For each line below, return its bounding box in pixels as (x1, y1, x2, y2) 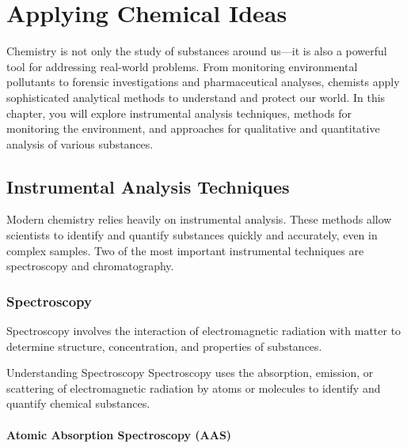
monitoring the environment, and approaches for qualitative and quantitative (6, 120, 380, 137)
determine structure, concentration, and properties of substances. (6, 337, 322, 354)
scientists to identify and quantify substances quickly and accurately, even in (6, 227, 378, 243)
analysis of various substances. (6, 135, 154, 152)
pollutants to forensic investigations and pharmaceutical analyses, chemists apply (6, 73, 400, 90)
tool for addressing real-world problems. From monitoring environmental (6, 58, 358, 74)
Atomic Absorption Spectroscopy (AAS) (6, 426, 232, 442)
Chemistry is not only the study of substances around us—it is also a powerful (6, 43, 387, 59)
